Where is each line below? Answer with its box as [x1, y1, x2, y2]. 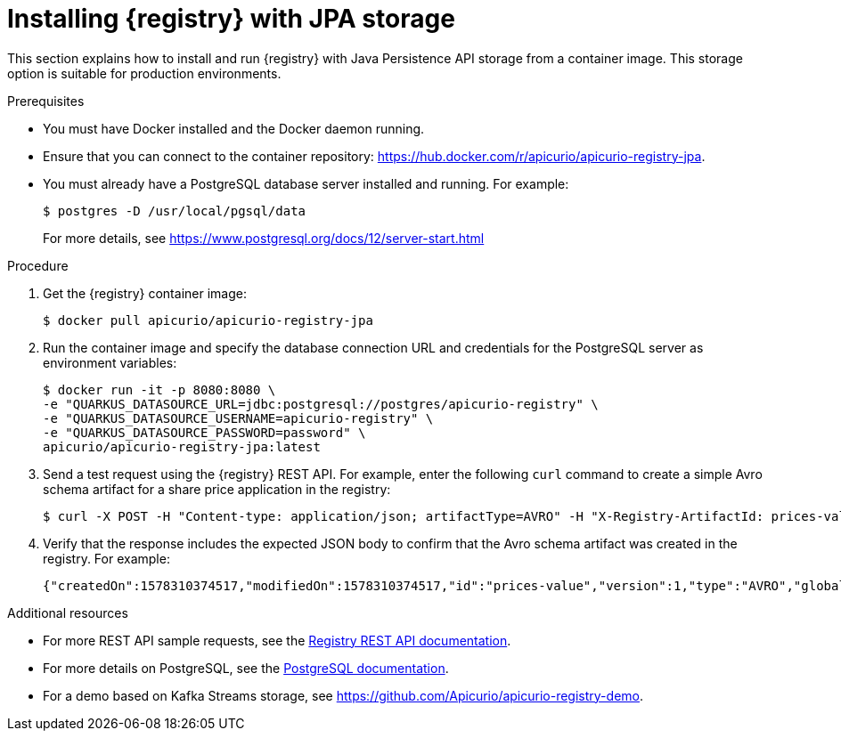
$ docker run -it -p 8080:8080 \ [43, 382, 276, 397]
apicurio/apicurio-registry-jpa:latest [43, 439, 321, 454]
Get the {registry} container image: [43, 285, 247, 301]
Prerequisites [7, 93, 85, 109]
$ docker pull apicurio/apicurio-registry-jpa [43, 312, 373, 328]
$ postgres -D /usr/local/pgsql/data [43, 203, 306, 218]
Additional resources [7, 604, 128, 620]
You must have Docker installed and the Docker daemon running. [43, 120, 425, 136]
